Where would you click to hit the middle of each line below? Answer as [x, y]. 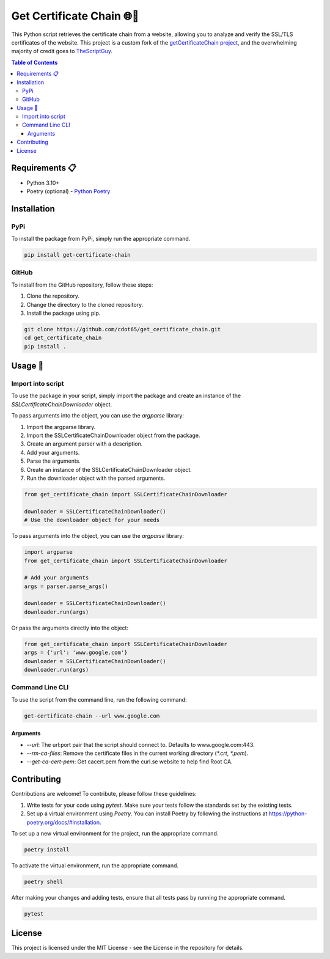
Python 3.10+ [43, 183]
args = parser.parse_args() [66, 586]
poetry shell [44, 881]
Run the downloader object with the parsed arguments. [96, 478]
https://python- [288, 814]
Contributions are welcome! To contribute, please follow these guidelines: [104, 794]
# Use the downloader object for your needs [92, 520]
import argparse [49, 552]
